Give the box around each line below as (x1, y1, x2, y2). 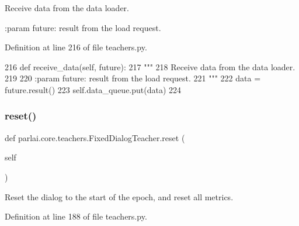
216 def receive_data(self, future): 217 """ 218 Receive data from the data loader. (5, 60, 295, 73)
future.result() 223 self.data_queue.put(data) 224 (5, 83, 182, 95)
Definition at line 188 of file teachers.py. (5, 210, 147, 222)
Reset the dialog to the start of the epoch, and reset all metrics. (5, 190, 234, 203)
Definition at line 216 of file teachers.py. (5, 41, 147, 53)
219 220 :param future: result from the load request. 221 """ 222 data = (5, 72, 261, 84)
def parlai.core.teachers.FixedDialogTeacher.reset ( (5, 131, 185, 143)
